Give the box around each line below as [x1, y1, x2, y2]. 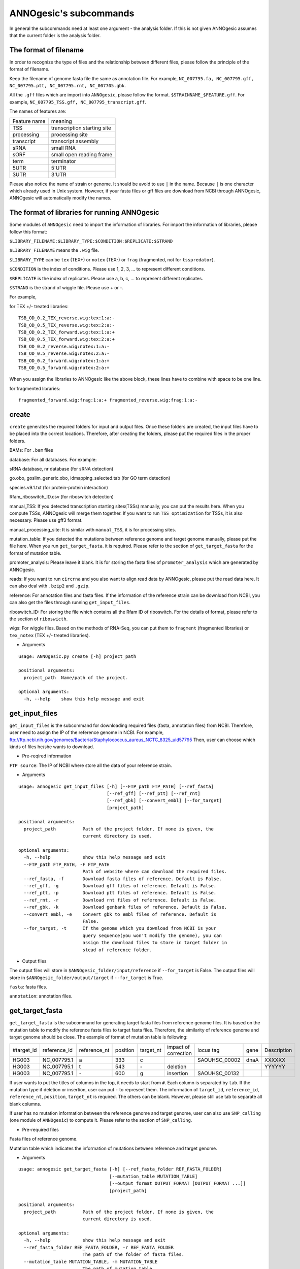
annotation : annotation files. [9, 993, 73, 999]
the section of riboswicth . [9, 616, 68, 622]
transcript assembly [51, 138, 99, 145]
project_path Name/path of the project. [23, 675, 128, 680]
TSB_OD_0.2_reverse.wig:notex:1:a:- [18, 343, 110, 349]
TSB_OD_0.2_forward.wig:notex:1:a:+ [18, 358, 110, 363]
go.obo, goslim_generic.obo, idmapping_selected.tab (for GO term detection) [9, 475, 171, 481]
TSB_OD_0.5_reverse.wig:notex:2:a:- [18, 351, 110, 356]
